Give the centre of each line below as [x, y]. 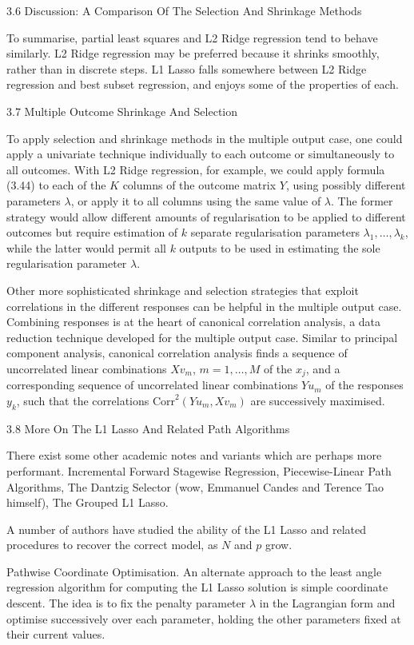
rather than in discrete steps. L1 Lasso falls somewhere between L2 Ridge [187, 68]
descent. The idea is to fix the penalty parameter [126, 603]
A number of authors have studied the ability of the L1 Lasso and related [186, 529]
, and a [323, 368]
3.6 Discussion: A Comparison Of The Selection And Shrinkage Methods [184, 10]
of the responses [364, 385]
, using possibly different [346, 185]
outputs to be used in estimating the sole [280, 247]
